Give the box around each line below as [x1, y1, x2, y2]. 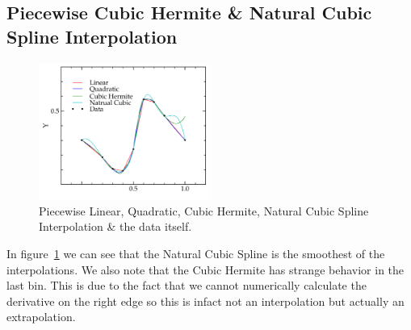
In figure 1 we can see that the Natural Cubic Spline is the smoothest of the [6, 244, 385, 261]
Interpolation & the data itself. [39, 218, 192, 235]
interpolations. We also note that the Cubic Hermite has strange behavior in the [6, 261, 405, 278]
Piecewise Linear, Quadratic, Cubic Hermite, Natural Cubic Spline [39, 202, 369, 219]
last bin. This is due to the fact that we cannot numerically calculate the [6, 277, 367, 294]
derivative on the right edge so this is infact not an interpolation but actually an [6, 292, 405, 309]
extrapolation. [6, 308, 76, 325]
